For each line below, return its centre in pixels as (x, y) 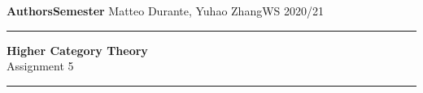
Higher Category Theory (77, 50)
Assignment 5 (40, 66)
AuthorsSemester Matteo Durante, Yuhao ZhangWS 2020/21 (166, 11)
